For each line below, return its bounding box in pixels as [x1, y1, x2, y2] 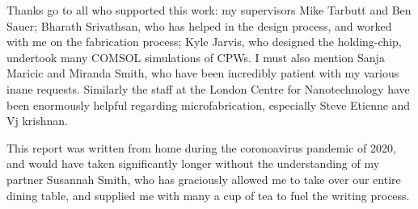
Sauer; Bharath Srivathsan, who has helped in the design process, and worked [6, 17, 392, 34]
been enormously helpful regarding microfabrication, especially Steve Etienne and [6, 96, 411, 113]
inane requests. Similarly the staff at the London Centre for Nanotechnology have [6, 80, 410, 97]
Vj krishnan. [6, 112, 68, 129]
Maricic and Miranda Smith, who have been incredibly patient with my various [6, 65, 399, 82]
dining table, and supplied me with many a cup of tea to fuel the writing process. [6, 186, 410, 203]
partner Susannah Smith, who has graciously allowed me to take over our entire [6, 170, 401, 187]
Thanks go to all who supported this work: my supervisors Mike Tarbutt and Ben [6, 2, 412, 18]
